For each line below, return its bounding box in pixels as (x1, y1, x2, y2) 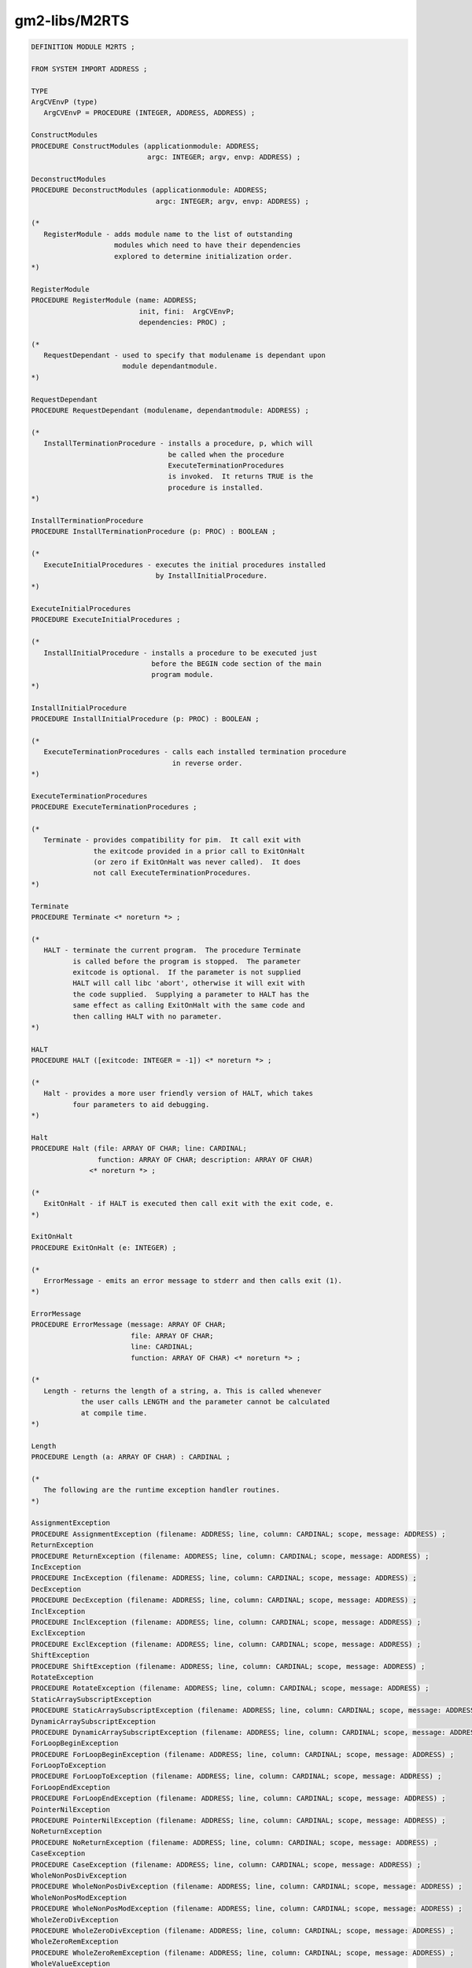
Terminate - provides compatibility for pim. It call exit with (43, 835, 301, 845)
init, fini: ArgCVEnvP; (138, 307, 235, 316)
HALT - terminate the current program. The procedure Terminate (43, 945, 301, 955)
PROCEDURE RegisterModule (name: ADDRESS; (31, 296, 197, 305)
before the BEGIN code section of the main (151, 660, 322, 668)
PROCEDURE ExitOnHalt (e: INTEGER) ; (31, 1243, 177, 1252)
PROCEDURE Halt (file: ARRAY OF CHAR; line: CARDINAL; (31, 1144, 247, 1153)
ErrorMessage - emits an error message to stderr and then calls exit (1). (43, 1276, 342, 1285)
